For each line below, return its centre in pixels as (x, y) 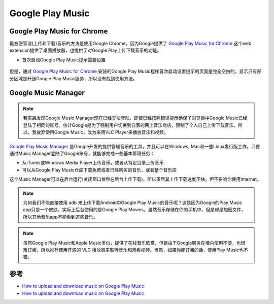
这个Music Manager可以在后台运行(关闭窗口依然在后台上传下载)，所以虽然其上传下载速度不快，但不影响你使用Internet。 (135, 179)
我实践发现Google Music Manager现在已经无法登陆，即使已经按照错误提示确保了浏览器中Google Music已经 (135, 118)
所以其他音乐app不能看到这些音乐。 (61, 217)
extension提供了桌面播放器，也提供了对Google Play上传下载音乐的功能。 (85, 50)
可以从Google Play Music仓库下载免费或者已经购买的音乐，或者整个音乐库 (99, 170)
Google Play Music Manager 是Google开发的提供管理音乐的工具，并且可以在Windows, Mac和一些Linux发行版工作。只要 (135, 146)
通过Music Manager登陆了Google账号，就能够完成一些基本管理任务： (82, 153)
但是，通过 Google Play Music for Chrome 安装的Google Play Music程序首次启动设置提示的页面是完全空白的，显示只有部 (135, 72)
